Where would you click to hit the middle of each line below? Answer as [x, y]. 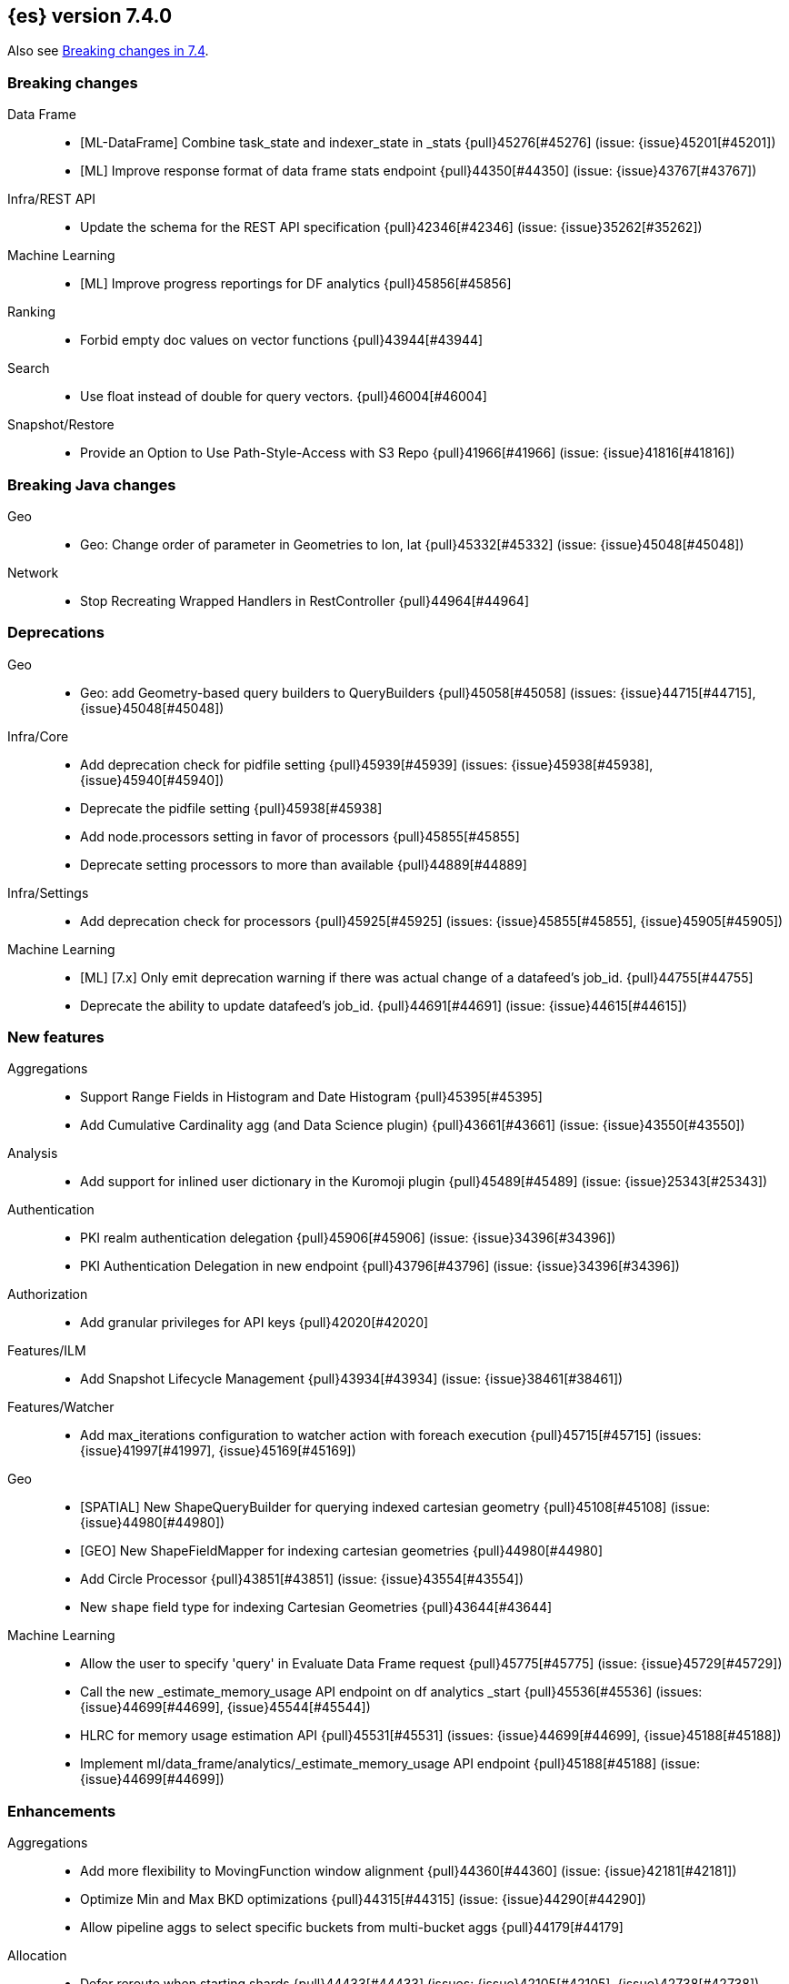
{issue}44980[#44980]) [153, 1523]
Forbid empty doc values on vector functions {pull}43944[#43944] [282, 340]
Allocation [37, 1956]
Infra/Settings [48, 892]
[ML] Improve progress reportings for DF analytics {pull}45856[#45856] [296, 284]
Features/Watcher [61, 1407]
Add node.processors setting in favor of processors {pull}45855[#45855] [300, 836]
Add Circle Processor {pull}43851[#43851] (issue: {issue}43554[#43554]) [302, 1579]
